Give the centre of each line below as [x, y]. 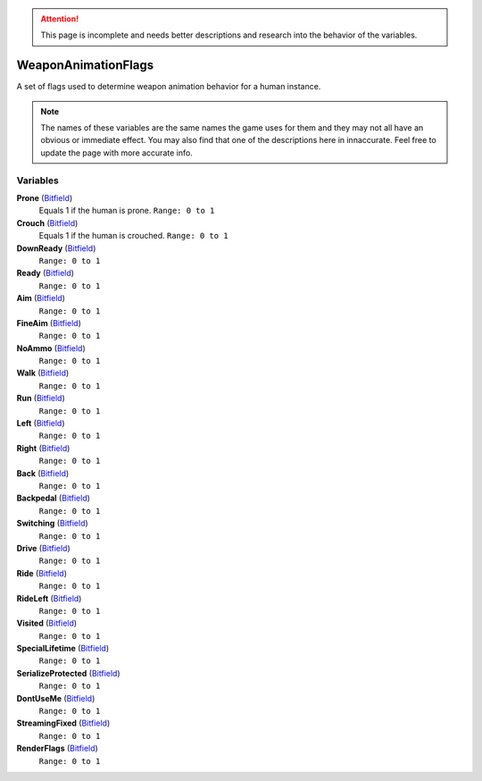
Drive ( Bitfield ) [43, 548]
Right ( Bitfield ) [43, 448]
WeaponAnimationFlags [85, 66]
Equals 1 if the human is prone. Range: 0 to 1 [127, 211]
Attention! [60, 19]
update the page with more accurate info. [117, 153]
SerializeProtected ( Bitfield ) [68, 673]
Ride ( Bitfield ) [42, 573]
